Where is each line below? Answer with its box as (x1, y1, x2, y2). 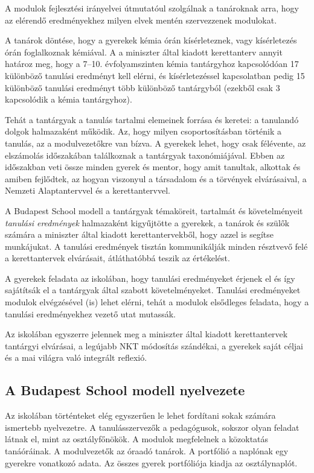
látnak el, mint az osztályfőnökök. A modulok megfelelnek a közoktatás (5, 433, 269, 445)
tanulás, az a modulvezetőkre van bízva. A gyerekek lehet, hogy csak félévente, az (5, 136, 306, 149)
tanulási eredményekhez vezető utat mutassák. (5, 307, 176, 320)
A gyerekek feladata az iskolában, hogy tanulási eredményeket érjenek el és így (5, 271, 295, 284)
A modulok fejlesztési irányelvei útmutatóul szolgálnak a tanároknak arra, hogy (5, 2, 299, 14)
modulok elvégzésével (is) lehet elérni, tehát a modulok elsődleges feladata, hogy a (5, 296, 309, 308)
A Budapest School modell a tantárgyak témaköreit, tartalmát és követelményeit (5, 204, 303, 217)
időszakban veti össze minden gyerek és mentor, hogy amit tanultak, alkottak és (5, 160, 301, 173)
